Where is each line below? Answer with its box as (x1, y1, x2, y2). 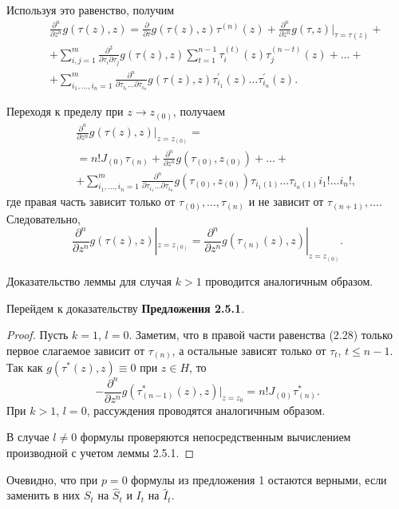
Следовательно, (6, 210, 81, 227)
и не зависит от (248, 193, 324, 210)
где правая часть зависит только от (6, 193, 176, 210)
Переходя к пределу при (6, 103, 124, 120)
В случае (6, 428, 49, 445)
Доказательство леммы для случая (6, 272, 172, 289)
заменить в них (6, 487, 81, 503)
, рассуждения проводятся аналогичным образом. (86, 401, 326, 418)
